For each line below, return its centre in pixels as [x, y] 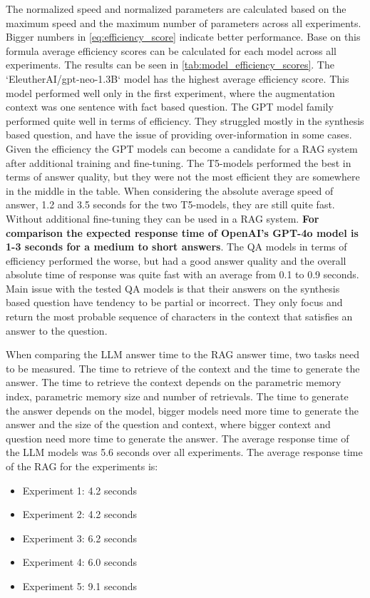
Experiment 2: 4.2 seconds [80, 514]
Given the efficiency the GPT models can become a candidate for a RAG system [182, 148]
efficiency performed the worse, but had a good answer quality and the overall [176, 260]
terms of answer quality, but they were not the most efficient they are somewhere [183, 177]
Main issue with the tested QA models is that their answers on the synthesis [173, 288]
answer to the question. [57, 330]
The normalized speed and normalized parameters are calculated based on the [176, 9]
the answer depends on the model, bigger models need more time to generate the [182, 410]
